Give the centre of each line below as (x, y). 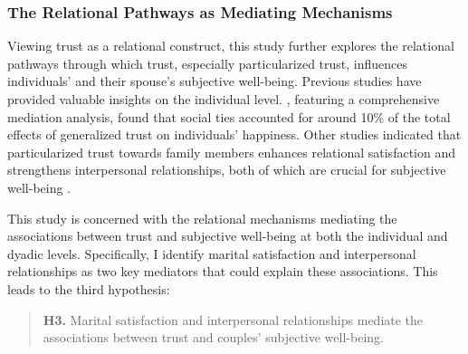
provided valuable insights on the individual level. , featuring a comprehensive (224, 99)
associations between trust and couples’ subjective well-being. (213, 337)
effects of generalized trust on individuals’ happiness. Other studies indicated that (234, 134)
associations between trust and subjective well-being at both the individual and (228, 236)
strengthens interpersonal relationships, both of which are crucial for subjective (227, 170)
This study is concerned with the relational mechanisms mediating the (202, 218)
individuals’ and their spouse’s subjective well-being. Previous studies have (215, 81)
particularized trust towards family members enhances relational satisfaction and (231, 152)
